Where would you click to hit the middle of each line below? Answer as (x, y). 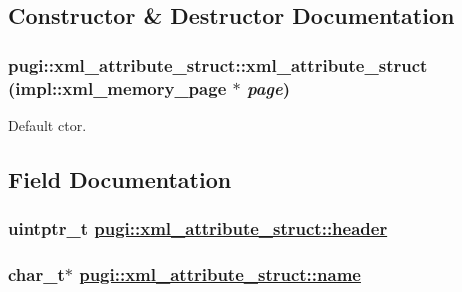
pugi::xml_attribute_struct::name (220, 274)
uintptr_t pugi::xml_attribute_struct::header (198, 228)
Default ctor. (47, 124)
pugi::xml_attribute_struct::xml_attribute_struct (218, 64)
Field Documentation (120, 178)
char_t (36, 274)
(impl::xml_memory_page (117, 87)
